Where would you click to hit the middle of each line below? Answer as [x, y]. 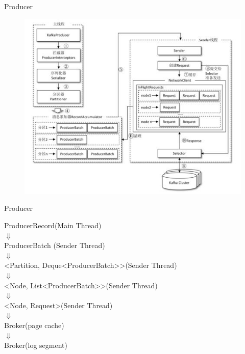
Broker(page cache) [34, 325]
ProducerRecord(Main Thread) [53, 225]
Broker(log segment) [36, 345]
